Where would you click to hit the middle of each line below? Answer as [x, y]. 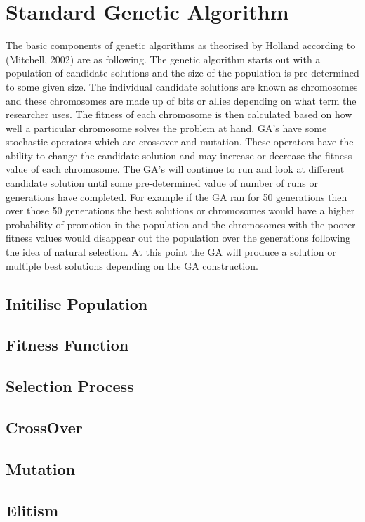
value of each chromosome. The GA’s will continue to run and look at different [175, 169]
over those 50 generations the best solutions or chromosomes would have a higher [180, 210]
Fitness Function [67, 345]
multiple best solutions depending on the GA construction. [132, 265]
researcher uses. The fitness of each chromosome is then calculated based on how [179, 114]
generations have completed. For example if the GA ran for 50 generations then [177, 196]
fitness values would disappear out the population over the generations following [178, 238]
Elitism [32, 510]
